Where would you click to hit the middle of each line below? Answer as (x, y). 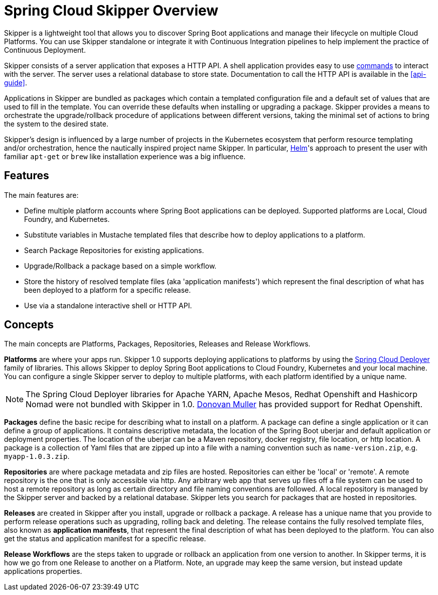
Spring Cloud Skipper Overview (111, 11)
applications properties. (43, 571)
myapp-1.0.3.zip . (37, 456)
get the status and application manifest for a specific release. (105, 539)
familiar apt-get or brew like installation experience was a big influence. (125, 156)
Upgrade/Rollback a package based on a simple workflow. (120, 266)
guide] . (16, 82)
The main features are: (41, 195)
